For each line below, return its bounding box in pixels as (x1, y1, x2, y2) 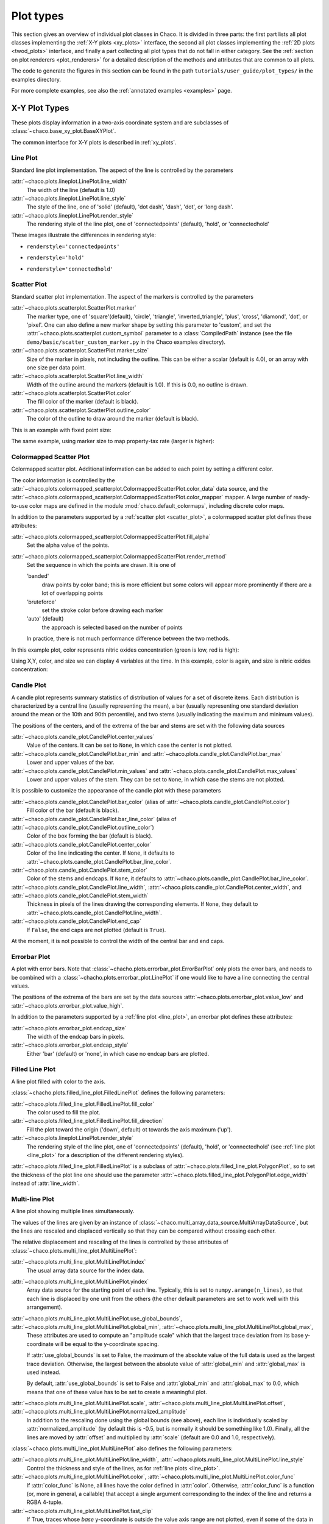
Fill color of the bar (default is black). (26, 807, 119, 814)
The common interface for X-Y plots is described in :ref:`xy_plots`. (11, 138, 177, 146)
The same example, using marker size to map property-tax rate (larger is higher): (11, 438, 214, 445)
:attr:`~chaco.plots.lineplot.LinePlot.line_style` (11, 194, 126, 202)
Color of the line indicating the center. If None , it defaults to (26, 849, 175, 856)
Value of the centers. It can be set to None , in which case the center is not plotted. (26, 741, 233, 749)
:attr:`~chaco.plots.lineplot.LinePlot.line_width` (11, 177, 128, 185)
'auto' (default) (26, 615, 64, 622)
